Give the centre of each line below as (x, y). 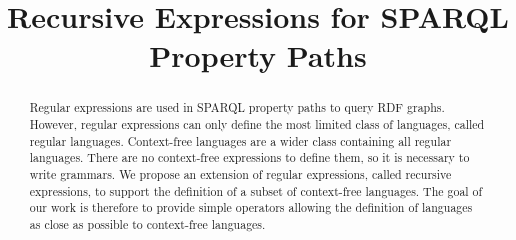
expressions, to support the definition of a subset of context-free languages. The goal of (256, 190)
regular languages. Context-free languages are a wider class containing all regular (240, 140)
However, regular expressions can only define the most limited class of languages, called (257, 124)
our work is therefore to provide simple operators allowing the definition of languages (251, 207)
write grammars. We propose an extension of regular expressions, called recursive (240, 173)
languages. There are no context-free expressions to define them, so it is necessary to (249, 157)
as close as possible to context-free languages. (147, 223)
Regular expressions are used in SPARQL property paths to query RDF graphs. (237, 107)
